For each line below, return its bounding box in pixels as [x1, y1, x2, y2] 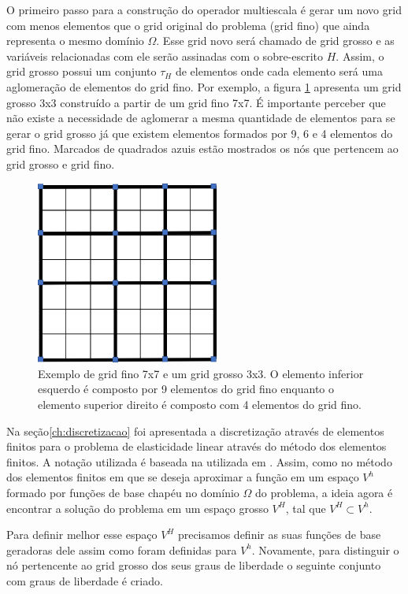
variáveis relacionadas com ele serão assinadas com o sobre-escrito [6, 47, 324, 64]
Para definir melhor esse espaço [6, 526, 158, 543]
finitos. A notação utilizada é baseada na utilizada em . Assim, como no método [6, 453, 392, 470]
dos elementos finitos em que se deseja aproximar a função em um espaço [6, 469, 359, 485]
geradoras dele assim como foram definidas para [6, 541, 237, 558]
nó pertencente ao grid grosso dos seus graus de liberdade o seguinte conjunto [6, 557, 381, 574]
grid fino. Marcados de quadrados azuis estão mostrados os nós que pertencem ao [6, 140, 399, 157]
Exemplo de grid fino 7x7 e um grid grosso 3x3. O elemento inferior [38, 365, 364, 381]
